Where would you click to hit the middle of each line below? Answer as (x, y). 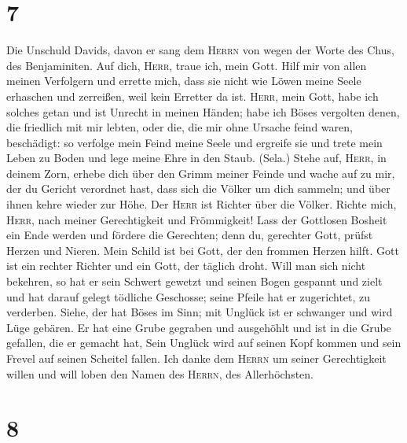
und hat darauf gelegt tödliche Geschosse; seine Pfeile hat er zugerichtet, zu (189, 296)
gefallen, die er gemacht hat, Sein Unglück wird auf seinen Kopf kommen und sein (204, 343)
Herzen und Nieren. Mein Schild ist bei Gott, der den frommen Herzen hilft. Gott (203, 250)
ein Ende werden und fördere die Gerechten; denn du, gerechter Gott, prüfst (190, 235)
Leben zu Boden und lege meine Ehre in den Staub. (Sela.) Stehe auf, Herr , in (196, 158)
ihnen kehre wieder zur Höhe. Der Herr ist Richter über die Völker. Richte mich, (202, 204)
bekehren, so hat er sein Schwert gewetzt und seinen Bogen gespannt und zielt (194, 281)
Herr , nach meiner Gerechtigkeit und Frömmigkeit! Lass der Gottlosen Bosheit (197, 219)
